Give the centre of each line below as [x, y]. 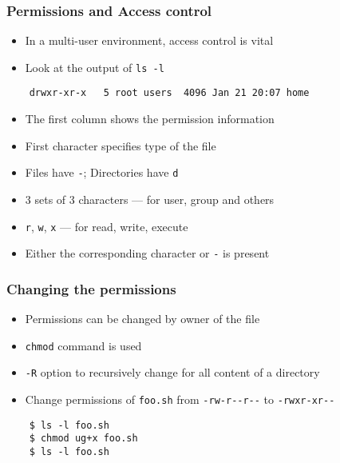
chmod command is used [83, 345]
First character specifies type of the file [121, 145]
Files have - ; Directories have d [102, 172]
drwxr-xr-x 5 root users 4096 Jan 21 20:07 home [169, 93]
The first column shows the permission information [150, 119]
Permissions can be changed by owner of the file [142, 319]
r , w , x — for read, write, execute [107, 226]
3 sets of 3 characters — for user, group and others [150, 199]
